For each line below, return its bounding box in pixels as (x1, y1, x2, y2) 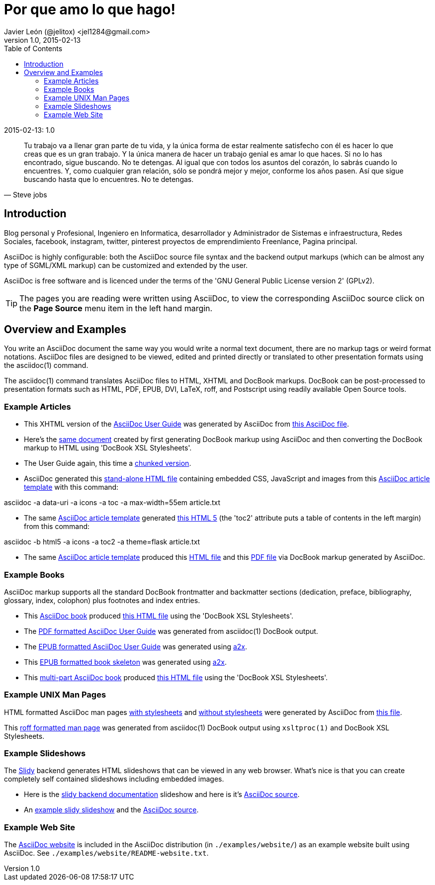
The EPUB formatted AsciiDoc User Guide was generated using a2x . (24, 642, 248, 651)
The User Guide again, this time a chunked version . (24, 459, 191, 468)
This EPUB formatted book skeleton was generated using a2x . (24, 657, 227, 666)
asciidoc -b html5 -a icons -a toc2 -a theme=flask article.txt (4, 537, 200, 546)
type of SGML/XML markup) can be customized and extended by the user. (4, 261, 248, 269)
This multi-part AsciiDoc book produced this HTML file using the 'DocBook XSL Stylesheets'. (24, 673, 328, 682)
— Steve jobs (4, 190, 47, 199)
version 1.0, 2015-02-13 (4, 35, 81, 44)
